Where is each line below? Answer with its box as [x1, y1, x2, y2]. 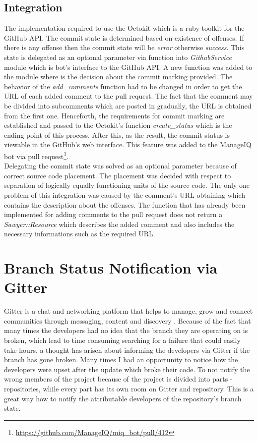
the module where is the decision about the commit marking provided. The [4, 71, 233, 82]
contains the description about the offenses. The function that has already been [4, 199, 246, 210]
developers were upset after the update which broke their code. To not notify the [4, 364, 250, 374]
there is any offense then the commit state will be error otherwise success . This [4, 42, 245, 53]
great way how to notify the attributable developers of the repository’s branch [4, 393, 242, 403]
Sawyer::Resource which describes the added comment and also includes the [4, 219, 235, 229]
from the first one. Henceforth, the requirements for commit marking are [4, 110, 225, 120]
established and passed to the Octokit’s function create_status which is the [4, 120, 232, 130]
